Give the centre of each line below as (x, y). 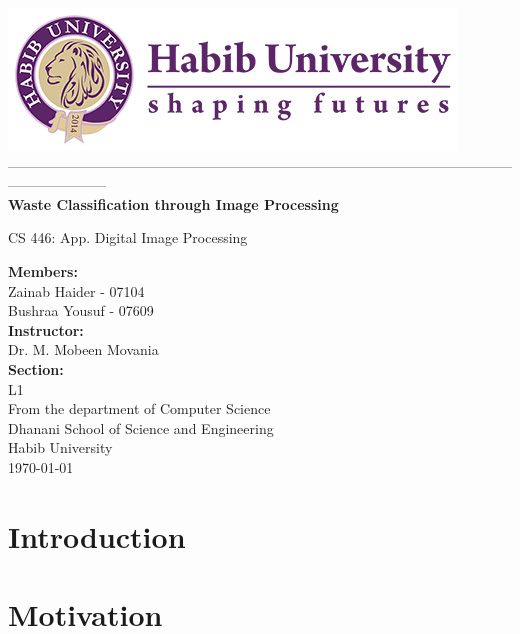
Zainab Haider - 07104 (76, 290)
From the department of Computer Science (139, 408)
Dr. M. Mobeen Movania (83, 349)
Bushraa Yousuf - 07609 (81, 310)
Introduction (97, 535)
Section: (36, 368)
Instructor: (46, 329)
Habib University (60, 447)
